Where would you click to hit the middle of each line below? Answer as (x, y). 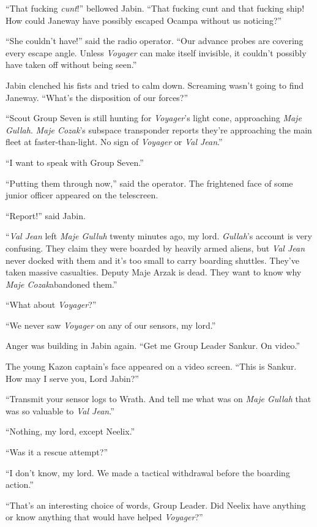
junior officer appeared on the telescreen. (82, 195)
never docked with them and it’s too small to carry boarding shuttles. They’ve (152, 260)
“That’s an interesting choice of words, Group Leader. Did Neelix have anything (156, 505)
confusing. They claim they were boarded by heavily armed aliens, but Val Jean (155, 248)
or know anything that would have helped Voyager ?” (104, 517)
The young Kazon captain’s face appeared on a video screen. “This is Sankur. (151, 366)
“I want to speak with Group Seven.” (75, 162)
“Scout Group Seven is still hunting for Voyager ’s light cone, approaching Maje (154, 118)
